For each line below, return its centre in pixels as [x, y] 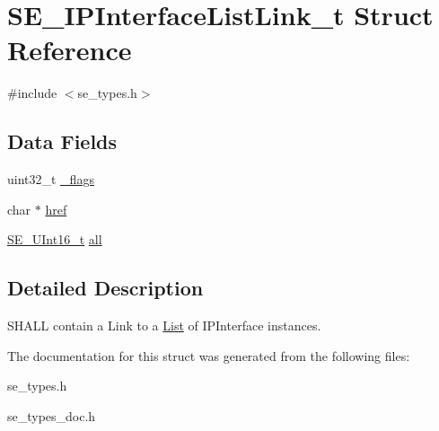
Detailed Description [105, 288]
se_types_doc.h [52, 415]
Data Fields [62, 141]
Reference [70, 50]
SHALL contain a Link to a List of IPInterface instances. [164, 325]
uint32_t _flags [51, 179]
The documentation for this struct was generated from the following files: [209, 355]
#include [32, 93]
